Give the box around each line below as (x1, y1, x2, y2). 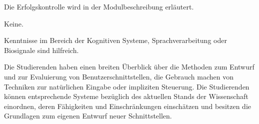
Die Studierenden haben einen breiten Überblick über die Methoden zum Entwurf (4, 61, 254, 72)
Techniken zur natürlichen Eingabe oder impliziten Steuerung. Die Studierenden (4, 81, 249, 91)
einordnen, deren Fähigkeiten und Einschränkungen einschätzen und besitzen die (4, 100, 251, 111)
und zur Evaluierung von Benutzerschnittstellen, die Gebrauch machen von (4, 71, 233, 81)
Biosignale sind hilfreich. (4, 44, 79, 55)
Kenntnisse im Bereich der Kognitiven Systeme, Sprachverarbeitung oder (4, 35, 227, 45)
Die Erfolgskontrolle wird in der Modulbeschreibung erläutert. (4, 1, 194, 11)
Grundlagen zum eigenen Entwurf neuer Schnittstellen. (4, 110, 172, 121)
